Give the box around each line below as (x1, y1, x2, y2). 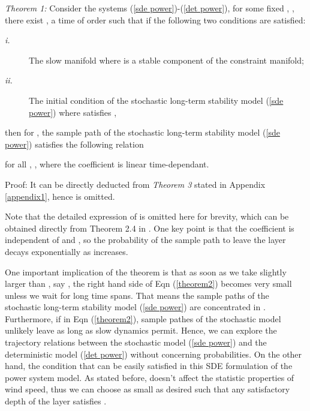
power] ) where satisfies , (29, 106, 117, 118)
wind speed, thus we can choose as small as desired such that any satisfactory (5, 383, 290, 395)
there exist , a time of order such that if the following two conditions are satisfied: (5, 13, 306, 26)
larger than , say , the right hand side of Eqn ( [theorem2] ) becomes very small (5, 277, 292, 290)
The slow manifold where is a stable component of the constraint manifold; (29, 53, 304, 66)
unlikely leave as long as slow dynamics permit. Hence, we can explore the (5, 324, 277, 337)
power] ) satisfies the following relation (5, 137, 144, 150)
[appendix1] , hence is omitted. (5, 190, 115, 202)
